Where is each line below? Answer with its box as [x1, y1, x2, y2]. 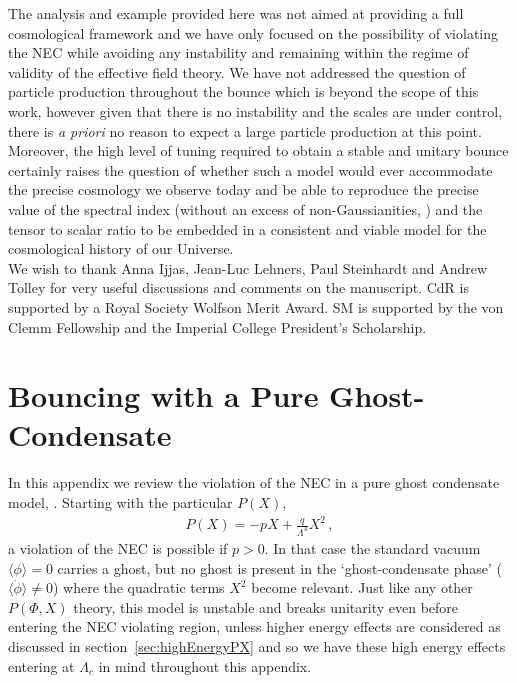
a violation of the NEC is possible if [8, 538, 228, 558]
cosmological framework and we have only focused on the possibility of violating [8, 22, 498, 43]
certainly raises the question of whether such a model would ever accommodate [8, 159, 493, 180]
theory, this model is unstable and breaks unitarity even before [73, 596, 459, 617]
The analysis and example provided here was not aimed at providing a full [8, 3, 464, 23]
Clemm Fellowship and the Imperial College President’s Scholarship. [8, 316, 427, 337]
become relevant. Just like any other [251, 577, 473, 598]
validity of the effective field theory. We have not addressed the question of [8, 61, 466, 82]
